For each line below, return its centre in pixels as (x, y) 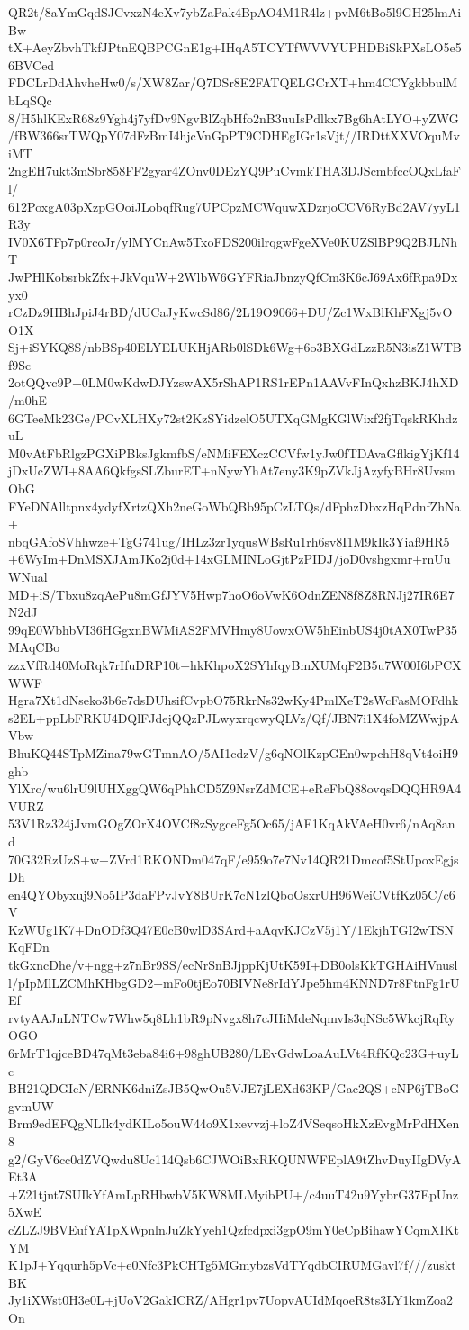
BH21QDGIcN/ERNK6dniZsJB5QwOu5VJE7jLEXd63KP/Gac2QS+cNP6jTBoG (234, 1088)
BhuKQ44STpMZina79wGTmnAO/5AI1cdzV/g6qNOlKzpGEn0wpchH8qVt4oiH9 (233, 752)
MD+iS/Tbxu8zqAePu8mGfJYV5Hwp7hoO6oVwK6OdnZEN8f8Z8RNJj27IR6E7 (231, 594)
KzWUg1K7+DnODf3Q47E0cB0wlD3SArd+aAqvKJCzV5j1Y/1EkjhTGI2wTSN (231, 929)
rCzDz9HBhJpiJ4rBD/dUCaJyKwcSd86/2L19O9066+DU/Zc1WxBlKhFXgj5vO (230, 312)
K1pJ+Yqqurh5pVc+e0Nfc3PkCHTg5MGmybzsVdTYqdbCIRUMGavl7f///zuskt (232, 1265)
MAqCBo (34, 647)
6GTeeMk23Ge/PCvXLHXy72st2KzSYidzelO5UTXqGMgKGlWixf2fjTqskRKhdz (233, 417)
